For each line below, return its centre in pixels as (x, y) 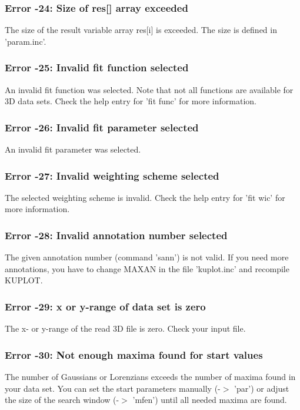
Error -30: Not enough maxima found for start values (134, 354)
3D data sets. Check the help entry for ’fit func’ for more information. (131, 101)
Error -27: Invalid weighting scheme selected (112, 175)
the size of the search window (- (62, 400)
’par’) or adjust (262, 388)
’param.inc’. (26, 41)
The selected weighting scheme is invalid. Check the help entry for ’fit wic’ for (145, 197)
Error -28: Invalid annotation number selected (116, 235)
